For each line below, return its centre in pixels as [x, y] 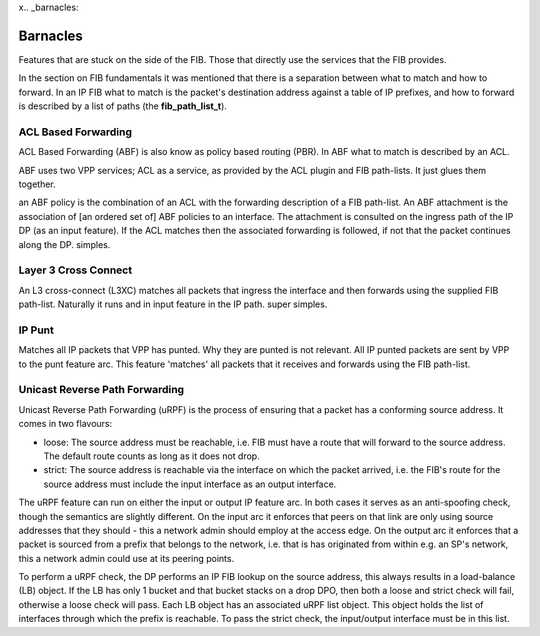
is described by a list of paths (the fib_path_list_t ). [122, 106]
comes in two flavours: [65, 424]
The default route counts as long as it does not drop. [151, 456]
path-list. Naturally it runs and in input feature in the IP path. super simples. [173, 304]
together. [37, 184]
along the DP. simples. [64, 244]
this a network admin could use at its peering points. [126, 558]
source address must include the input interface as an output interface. [190, 484]
